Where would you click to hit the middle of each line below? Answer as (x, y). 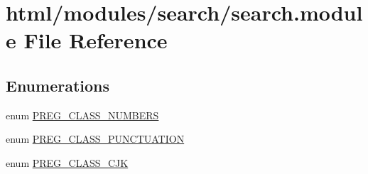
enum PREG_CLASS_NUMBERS (82, 115)
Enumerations (58, 85)
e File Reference (87, 40)
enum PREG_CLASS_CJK (67, 162)
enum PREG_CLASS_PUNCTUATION (95, 139)
